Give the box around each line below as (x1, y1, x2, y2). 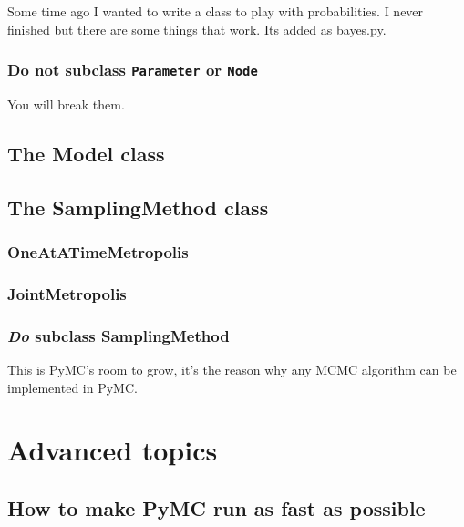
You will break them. (7, 94, 125, 113)
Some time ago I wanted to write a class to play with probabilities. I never (7, 2, 424, 20)
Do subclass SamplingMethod (7, 324, 230, 346)
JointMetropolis (7, 282, 127, 305)
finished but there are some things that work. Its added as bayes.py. (7, 19, 387, 38)
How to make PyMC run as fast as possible (7, 493, 426, 522)
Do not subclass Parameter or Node (7, 58, 258, 81)
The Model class (7, 139, 165, 167)
